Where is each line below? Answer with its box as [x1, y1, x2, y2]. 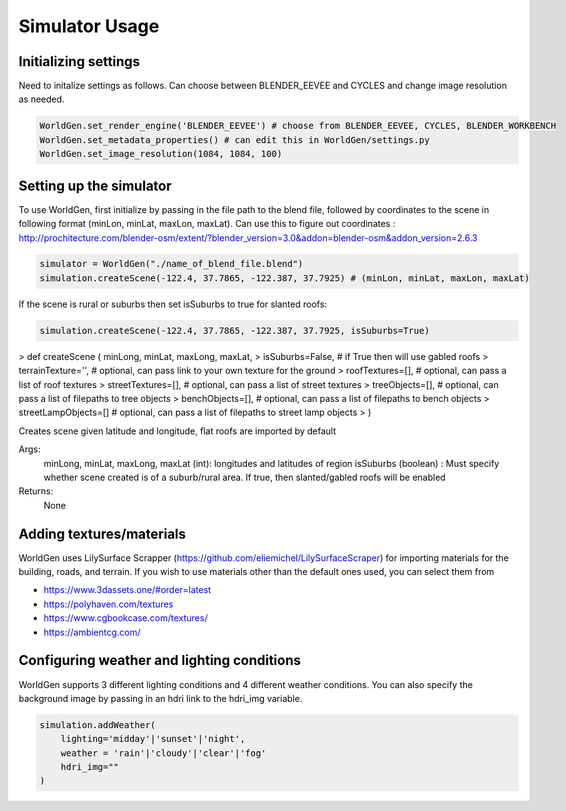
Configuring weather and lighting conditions [18, 652, 302, 669]
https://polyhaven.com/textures [43, 598, 174, 610]
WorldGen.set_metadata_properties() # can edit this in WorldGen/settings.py [39, 134, 430, 145]
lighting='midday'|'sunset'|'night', [60, 733, 246, 745]
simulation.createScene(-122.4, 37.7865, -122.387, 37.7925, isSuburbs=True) [39, 325, 430, 336]
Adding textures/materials [18, 525, 187, 542]
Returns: [18, 485, 54, 497]
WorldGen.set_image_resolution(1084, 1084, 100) [39, 148, 283, 160]
